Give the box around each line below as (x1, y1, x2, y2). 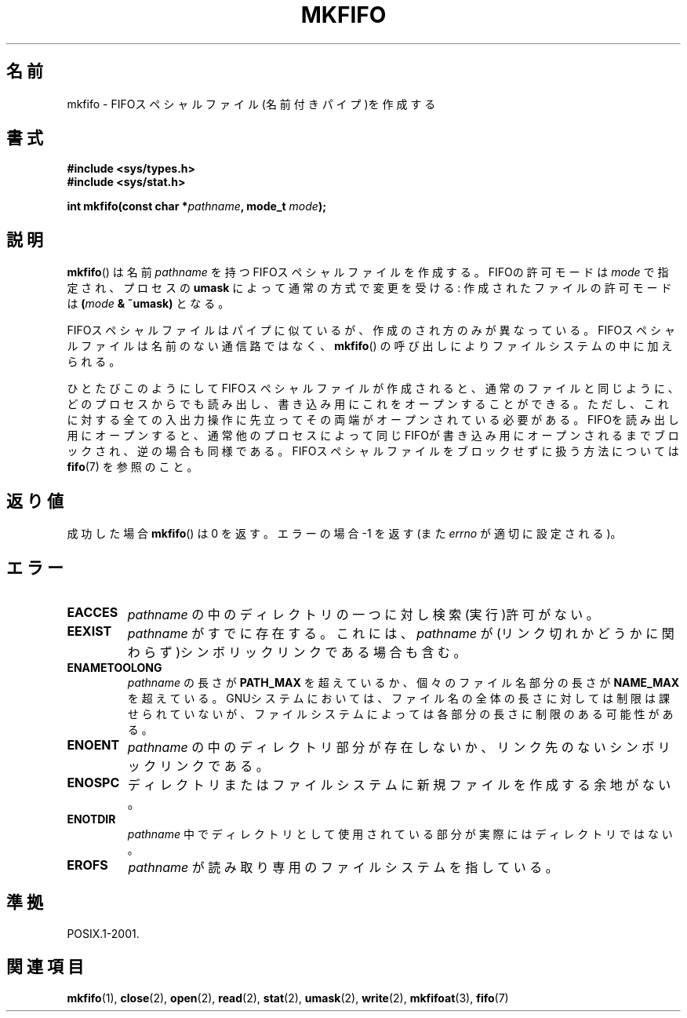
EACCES (67, 604, 118, 620)
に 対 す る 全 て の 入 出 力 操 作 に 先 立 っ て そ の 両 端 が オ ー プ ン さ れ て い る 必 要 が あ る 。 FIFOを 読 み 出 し (67, 413, 679, 427)
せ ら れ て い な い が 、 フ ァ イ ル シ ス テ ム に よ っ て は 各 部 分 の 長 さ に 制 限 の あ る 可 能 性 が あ (127, 706, 674, 721)
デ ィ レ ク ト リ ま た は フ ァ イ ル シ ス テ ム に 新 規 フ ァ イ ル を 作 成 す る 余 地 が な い (127, 776, 671, 793)
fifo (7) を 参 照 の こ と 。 (67, 460, 198, 474)
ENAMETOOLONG (67, 660, 162, 674)
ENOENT (67, 736, 120, 753)
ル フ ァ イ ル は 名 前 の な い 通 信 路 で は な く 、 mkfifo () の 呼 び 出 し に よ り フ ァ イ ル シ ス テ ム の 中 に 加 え (67, 339, 673, 353)
